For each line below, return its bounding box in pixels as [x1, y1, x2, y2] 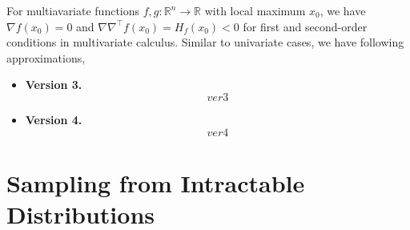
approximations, [6, 49, 86, 66]
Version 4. [25, 111, 82, 127]
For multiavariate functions [6, 2, 140, 18]
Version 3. [25, 76, 82, 93]
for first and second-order [243, 18, 368, 34]
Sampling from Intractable [6, 166, 305, 199]
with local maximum [204, 2, 306, 18]
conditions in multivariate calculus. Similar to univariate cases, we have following [6, 34, 404, 50]
